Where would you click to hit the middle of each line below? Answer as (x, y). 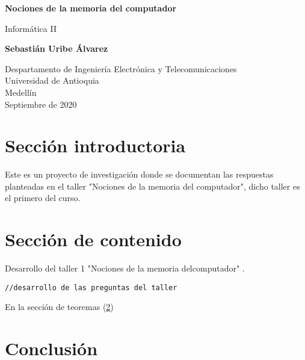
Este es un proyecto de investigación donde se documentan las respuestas (139, 174)
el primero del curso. (43, 198)
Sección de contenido (93, 239)
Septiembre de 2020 (41, 104)
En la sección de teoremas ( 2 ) (59, 307)
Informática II (31, 28)
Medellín (21, 92)
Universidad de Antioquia (52, 80)
